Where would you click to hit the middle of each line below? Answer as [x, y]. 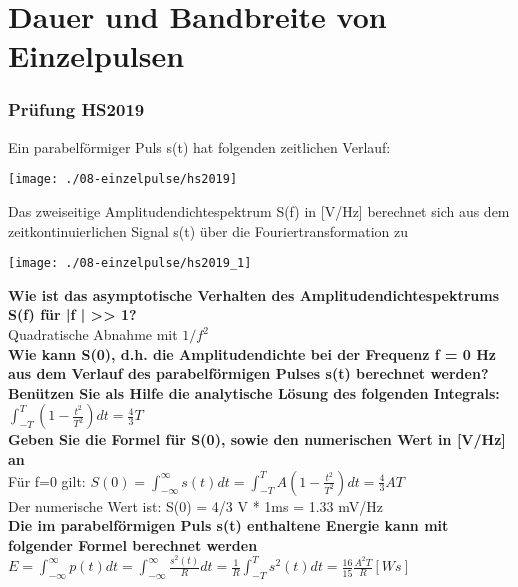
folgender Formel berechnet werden [133, 544]
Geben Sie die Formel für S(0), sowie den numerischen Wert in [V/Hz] [257, 439]
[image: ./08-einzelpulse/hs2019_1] [130, 263]
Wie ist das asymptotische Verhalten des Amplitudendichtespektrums [254, 294]
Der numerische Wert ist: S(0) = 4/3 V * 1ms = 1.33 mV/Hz [195, 505]
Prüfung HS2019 [76, 109]
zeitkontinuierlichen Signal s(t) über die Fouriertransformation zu [208, 230]
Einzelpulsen [96, 55]
